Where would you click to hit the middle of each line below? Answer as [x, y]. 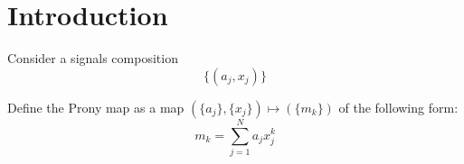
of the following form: [398, 107]
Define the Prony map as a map [96, 107]
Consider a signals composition [93, 58]
